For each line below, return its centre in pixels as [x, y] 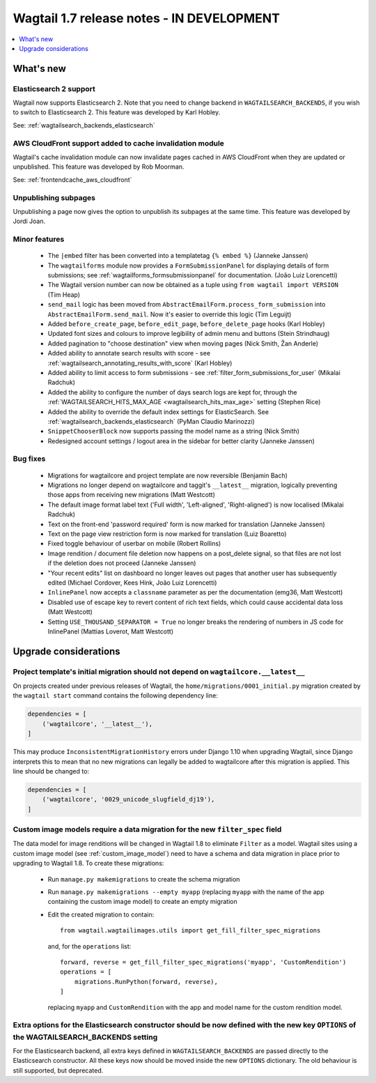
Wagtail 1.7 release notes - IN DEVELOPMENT [146, 18]
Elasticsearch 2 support [54, 89]
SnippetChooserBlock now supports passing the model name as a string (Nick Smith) [173, 431]
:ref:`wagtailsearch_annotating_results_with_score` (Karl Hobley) [140, 363]
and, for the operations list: [89, 946]
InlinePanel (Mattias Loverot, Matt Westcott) [111, 631]
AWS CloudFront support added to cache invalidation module [118, 143]
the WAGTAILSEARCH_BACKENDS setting [85, 1037]
